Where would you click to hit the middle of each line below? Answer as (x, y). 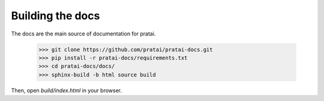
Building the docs (55, 16)
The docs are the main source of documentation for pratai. (83, 34)
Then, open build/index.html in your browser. (67, 90)
